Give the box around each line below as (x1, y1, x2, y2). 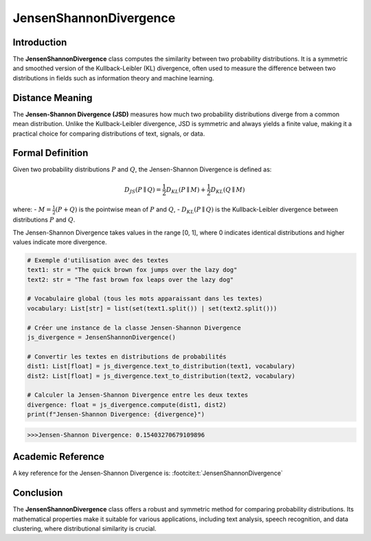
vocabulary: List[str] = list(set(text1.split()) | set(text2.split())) (27, 304, 278, 312)
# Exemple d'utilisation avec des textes (27, 256, 169, 264)
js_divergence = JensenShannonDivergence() (27, 334, 177, 341)
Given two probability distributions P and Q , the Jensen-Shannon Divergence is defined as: (12, 165, 272, 173)
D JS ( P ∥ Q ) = (124, 186, 161, 195)
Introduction (12, 36, 67, 48)
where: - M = (12, 205, 52, 213)
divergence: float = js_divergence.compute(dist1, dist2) (27, 401, 227, 409)
